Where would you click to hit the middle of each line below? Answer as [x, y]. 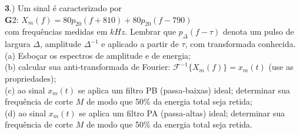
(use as [281, 67]
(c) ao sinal [25, 90]
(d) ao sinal [26, 113]
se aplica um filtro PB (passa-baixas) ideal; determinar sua [184, 90]
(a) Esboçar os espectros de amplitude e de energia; [98, 55]
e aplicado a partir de [140, 44]
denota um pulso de [259, 31]
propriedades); [31, 78]
